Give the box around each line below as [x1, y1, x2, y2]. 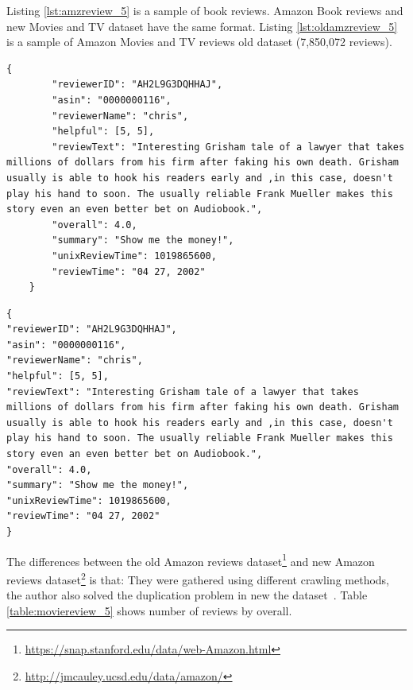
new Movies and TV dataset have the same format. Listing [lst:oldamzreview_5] [6, 17, 398, 34]
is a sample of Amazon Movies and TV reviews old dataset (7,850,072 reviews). [6, 33, 392, 50]
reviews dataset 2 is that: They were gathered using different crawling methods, [6, 568, 390, 587]
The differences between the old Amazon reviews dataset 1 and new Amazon [6, 550, 375, 569]
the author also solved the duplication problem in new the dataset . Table [6, 587, 368, 603]
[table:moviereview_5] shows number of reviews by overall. [6, 602, 292, 618]
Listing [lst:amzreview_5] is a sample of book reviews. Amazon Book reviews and [6, 2, 403, 18]
